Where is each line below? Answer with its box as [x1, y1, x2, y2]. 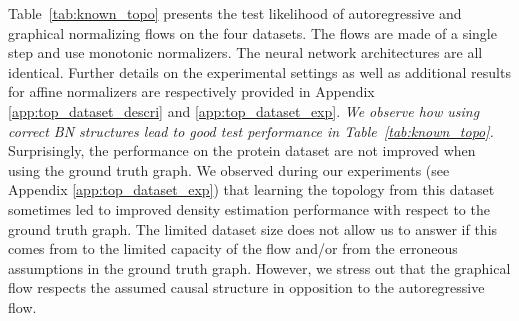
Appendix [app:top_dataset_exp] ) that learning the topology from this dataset [8, 179, 495, 200]
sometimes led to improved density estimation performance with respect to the [8, 198, 490, 219]
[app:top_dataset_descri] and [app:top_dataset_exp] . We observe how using [8, 100, 480, 121]
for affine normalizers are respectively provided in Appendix [8, 81, 375, 102]
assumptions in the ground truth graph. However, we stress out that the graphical [8, 257, 511, 278]
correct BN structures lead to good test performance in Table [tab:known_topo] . [8, 120, 494, 141]
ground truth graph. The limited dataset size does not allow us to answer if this [8, 218, 498, 239]
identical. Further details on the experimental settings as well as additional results [8, 61, 511, 82]
